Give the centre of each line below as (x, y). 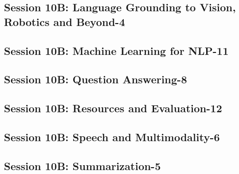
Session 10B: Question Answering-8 (95, 79)
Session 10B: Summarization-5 (82, 165)
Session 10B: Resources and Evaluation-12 (113, 108)
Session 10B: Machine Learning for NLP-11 (116, 50)
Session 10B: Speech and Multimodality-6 (112, 137)
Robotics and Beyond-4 (65, 21)
